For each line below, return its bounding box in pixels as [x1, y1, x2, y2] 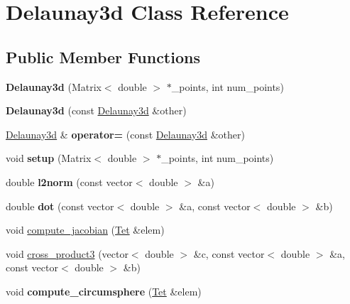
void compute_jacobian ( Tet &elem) [6, 222, 165, 237]
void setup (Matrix [6, 151, 92, 165]
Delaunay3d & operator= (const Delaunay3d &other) [6, 126, 245, 141]
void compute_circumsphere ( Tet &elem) [6, 283, 202, 298]
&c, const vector [193, 246, 265, 261]
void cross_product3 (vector [6, 246, 128, 261]
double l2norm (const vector [6, 174, 133, 189]
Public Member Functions [6, 45, 200, 67]
